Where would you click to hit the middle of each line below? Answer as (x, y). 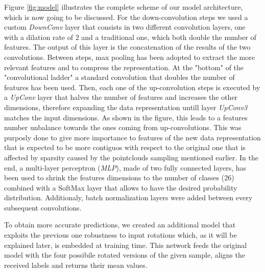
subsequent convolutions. (43, 207)
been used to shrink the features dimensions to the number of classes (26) (119, 177)
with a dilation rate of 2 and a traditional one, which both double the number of (130, 37)
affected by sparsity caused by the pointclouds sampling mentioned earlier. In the (131, 157)
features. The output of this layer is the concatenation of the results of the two (127, 47)
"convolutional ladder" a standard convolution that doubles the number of (119, 77)
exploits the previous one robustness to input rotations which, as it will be (121, 235)
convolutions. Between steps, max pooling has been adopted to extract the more (129, 57)
